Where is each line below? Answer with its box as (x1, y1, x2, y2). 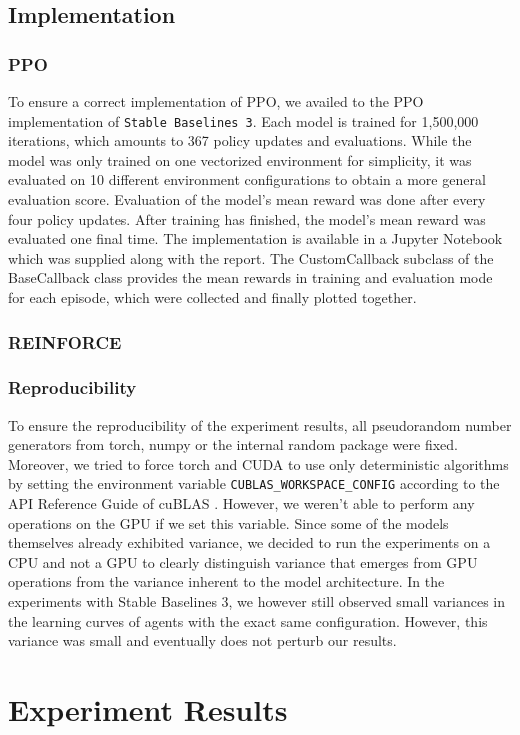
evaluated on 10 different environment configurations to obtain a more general (8, 169, 486, 190)
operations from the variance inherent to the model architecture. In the (8, 571, 445, 592)
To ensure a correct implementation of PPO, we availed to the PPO (8, 91, 424, 111)
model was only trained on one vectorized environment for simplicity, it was (8, 149, 472, 170)
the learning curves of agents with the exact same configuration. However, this (8, 610, 488, 631)
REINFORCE (8, 329, 122, 354)
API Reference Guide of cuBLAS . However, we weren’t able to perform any (8, 493, 475, 514)
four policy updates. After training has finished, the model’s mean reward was (8, 208, 486, 229)
